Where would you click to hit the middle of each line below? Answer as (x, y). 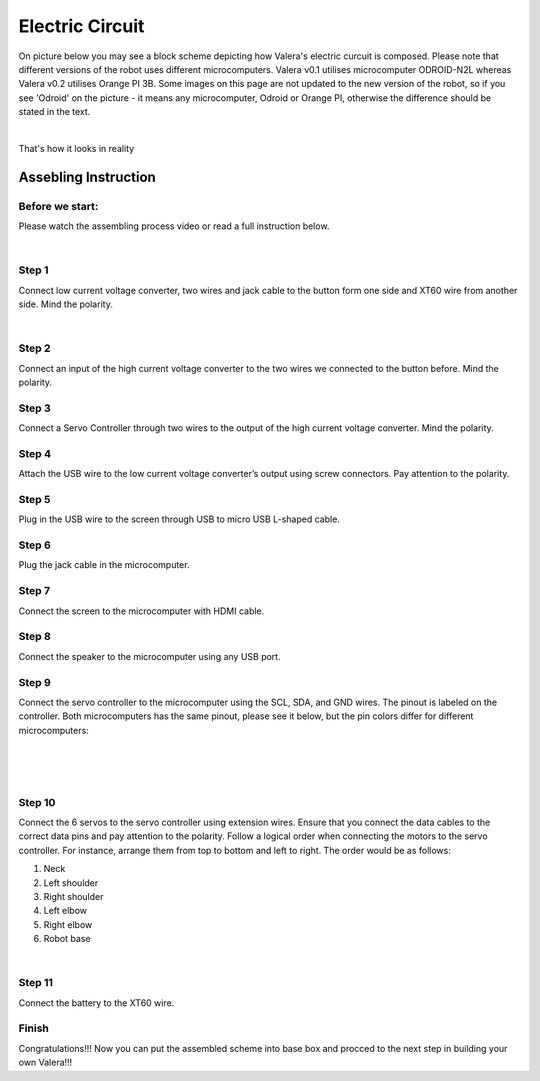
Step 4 (35, 453)
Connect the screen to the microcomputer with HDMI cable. (141, 611)
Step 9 (35, 682)
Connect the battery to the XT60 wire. (96, 1002)
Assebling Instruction (87, 176)
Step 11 (36, 983)
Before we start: (58, 206)
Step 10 (37, 802)
